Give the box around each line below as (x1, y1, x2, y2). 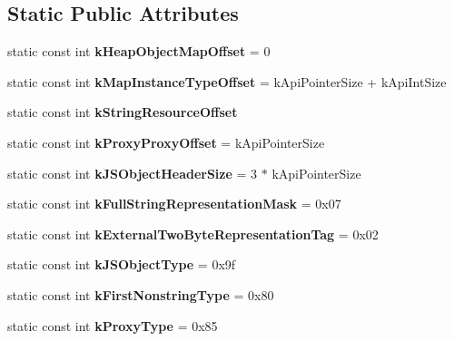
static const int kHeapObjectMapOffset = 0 (7, 42, 271, 61)
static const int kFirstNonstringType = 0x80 (7, 285, 274, 304)
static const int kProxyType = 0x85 (7, 316, 218, 335)
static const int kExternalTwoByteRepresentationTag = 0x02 (7, 224, 379, 243)
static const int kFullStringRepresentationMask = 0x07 (7, 194, 341, 213)
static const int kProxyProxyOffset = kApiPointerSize (7, 132, 325, 151)
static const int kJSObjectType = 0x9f (7, 255, 236, 274)
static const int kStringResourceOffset (7, 102, 238, 122)
